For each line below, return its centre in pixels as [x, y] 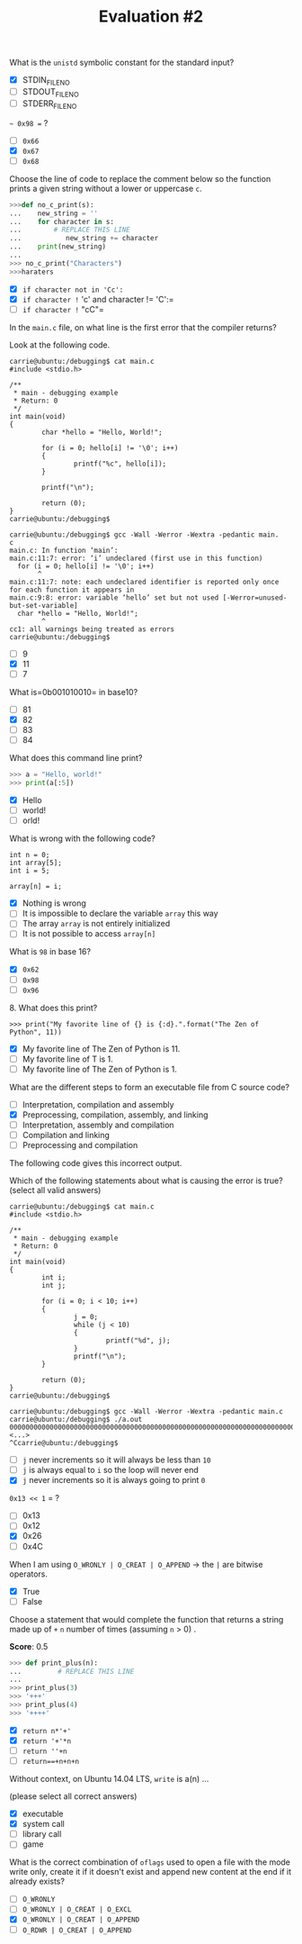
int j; [54, 1286]
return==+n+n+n [51, 1762]
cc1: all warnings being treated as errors [92, 629]
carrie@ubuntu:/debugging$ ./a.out [76, 1420]
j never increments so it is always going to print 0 [114, 1480]
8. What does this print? [53, 1008]
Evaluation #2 [151, 17]
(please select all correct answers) [73, 1796]
